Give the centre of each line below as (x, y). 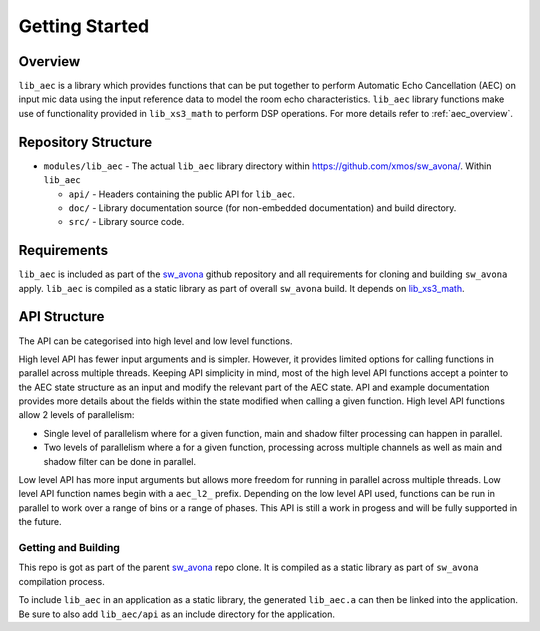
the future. (40, 522)
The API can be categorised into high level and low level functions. (156, 341)
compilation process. (61, 581)
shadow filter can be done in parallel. (120, 461)
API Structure (61, 316)
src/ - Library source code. (126, 222)
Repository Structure (85, 141)
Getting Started (84, 26)
